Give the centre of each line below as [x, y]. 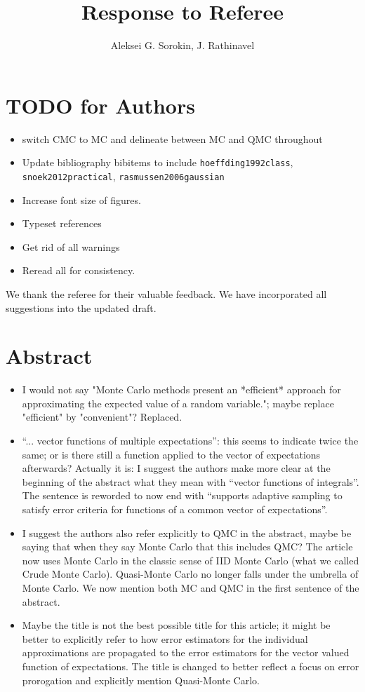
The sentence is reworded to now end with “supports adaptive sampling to [182, 495]
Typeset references [62, 223]
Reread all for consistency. [79, 270]
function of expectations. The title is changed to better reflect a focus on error [191, 666]
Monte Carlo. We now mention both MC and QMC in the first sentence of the [191, 587]
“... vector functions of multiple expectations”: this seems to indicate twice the [190, 441]
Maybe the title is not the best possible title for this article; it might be [176, 625]
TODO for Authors [100, 105]
